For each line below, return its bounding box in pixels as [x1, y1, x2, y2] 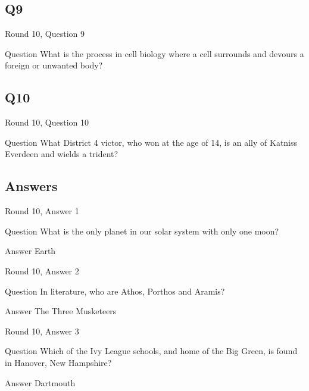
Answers [5, 177, 58, 195]
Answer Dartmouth [5, 376, 76, 389]
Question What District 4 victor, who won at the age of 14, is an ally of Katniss [5, 136, 298, 148]
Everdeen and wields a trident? [5, 148, 118, 160]
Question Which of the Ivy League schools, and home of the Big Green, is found [5, 345, 298, 357]
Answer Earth [5, 245, 56, 257]
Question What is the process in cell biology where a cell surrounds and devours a [5, 47, 304, 60]
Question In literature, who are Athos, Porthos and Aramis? [5, 284, 225, 297]
